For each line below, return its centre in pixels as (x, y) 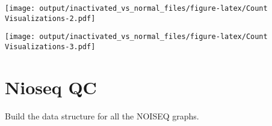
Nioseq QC (51, 87)
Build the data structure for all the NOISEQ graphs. (102, 115)
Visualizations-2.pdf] (50, 18)
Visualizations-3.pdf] (50, 46)
